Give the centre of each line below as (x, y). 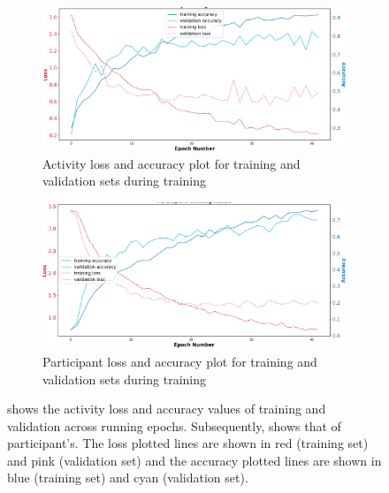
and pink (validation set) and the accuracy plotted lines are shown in (194, 460)
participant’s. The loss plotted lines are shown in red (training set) (188, 443)
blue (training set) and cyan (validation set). (128, 478)
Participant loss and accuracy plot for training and (180, 361)
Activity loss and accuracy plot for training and (172, 163)
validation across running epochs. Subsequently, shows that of (174, 425)
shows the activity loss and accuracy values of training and (167, 409)
